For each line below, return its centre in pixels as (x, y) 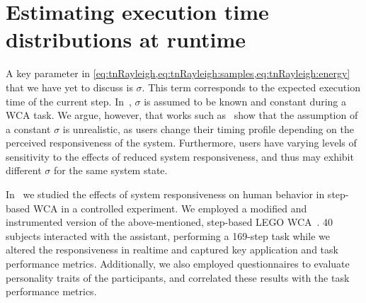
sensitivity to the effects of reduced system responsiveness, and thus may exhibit (180, 156)
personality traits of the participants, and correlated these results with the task (178, 277)
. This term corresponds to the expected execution (251, 87)
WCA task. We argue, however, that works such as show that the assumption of (182, 115)
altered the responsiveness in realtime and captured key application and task (172, 250)
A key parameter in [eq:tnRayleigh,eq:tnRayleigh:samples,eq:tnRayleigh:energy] (178, 73)
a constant (28, 128)
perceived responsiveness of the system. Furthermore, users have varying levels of (181, 143)
